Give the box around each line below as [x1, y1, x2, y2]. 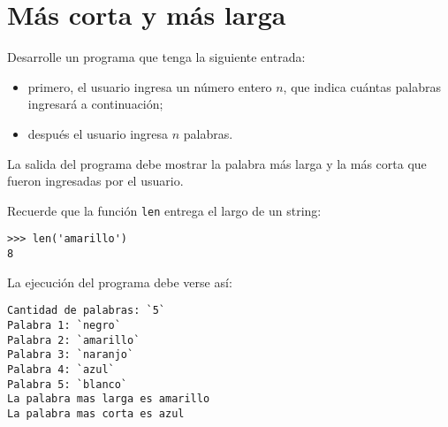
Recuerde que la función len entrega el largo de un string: [7, 201, 322, 219]
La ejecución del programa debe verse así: [7, 272, 232, 291]
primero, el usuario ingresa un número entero [27, 77, 272, 95]
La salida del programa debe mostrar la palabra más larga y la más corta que [7, 154, 427, 172]
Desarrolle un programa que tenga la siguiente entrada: [7, 48, 306, 66]
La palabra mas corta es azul [7, 407, 185, 420]
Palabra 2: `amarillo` [7, 333, 140, 347]
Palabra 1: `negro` [7, 318, 121, 332]
